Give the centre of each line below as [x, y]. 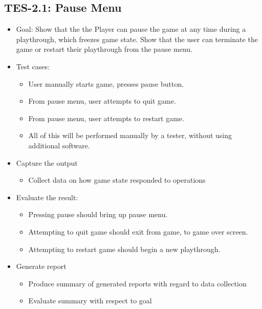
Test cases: [33, 66]
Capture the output [47, 162]
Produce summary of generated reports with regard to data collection [137, 283]
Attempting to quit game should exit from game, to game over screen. [138, 231]
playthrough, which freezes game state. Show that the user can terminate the [137, 39]
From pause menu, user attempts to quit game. [102, 101]
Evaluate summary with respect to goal [90, 301]
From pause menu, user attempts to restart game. [106, 118]
